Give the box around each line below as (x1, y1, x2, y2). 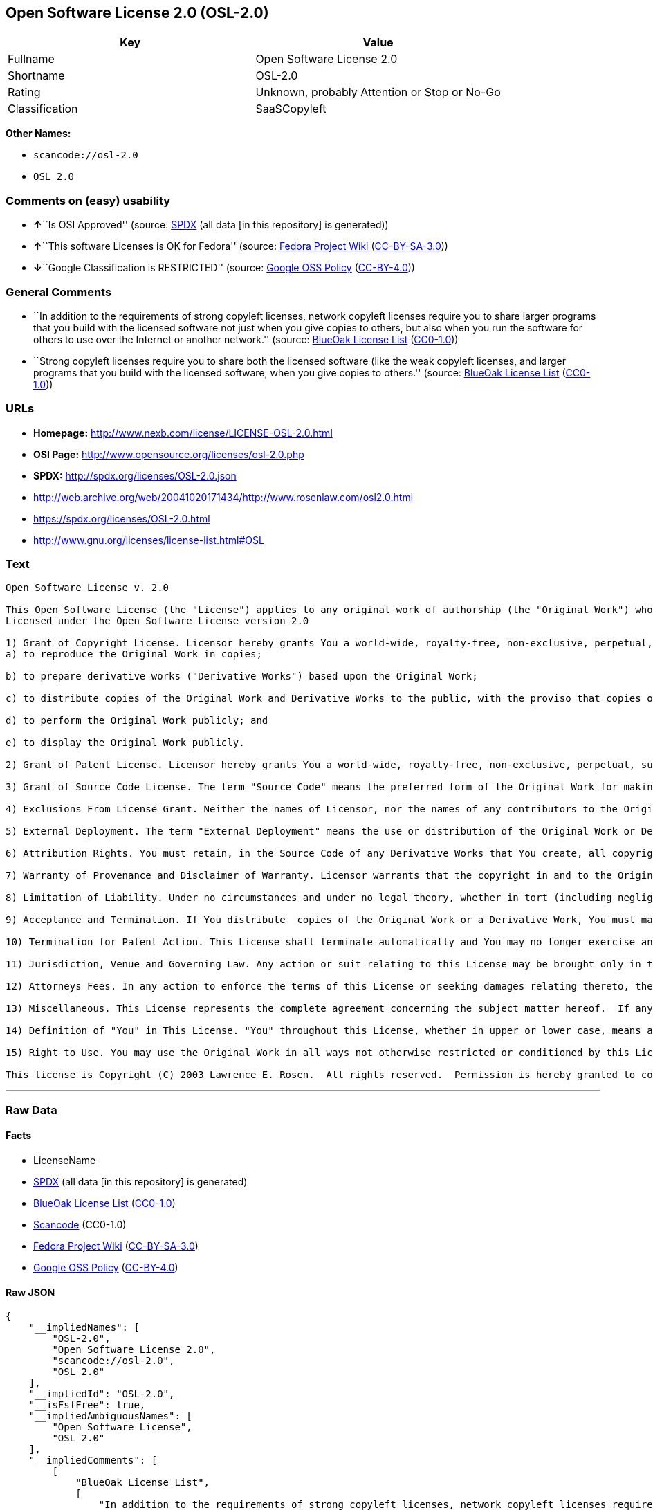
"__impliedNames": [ (28, 1322, 140, 1334)
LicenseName (33, 1154, 96, 1167)
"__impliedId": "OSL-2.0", (28, 1388, 175, 1400)
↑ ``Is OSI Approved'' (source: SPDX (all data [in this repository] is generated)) (33, 219, 389, 231)
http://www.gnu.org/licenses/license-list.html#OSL (33, 534, 264, 546)
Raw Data (6, 1102, 57, 1117)
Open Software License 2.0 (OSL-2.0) (6, 4, 269, 21)
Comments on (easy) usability (6, 193, 171, 208)
